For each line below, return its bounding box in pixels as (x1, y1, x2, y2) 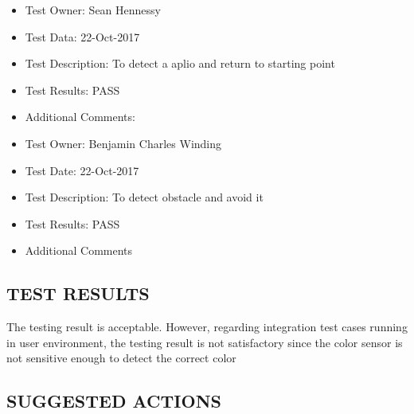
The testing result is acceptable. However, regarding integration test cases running (6, 318, 408, 335)
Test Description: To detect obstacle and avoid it (25, 189, 264, 205)
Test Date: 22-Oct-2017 (25, 162, 139, 178)
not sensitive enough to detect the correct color (6, 350, 236, 366)
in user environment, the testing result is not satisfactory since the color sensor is (6, 334, 403, 350)
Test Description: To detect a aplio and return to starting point (25, 55, 335, 72)
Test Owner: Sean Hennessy (25, 2, 161, 18)
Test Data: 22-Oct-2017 (25, 28, 140, 45)
